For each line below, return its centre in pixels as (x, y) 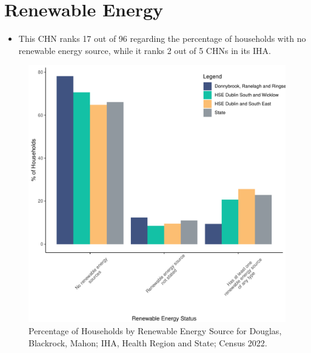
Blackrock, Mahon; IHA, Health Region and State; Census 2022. (148, 342)
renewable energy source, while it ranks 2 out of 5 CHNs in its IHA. (145, 50)
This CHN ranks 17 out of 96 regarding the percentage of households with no (162, 39)
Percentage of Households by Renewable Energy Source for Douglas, (155, 330)
